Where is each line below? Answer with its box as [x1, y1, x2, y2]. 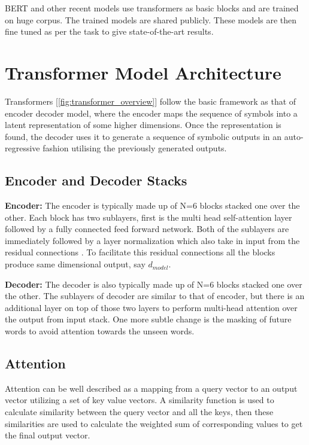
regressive [5, 142, 40, 154]
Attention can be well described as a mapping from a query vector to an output [5, 382, 298, 394]
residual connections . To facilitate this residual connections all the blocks [5, 246, 275, 258]
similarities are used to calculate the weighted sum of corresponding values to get [5, 417, 303, 429]
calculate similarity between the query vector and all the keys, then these [5, 406, 274, 417]
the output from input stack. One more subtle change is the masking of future [5, 313, 292, 325]
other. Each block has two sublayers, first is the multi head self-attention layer [5, 211, 292, 223]
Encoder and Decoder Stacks [5, 171, 187, 190]
